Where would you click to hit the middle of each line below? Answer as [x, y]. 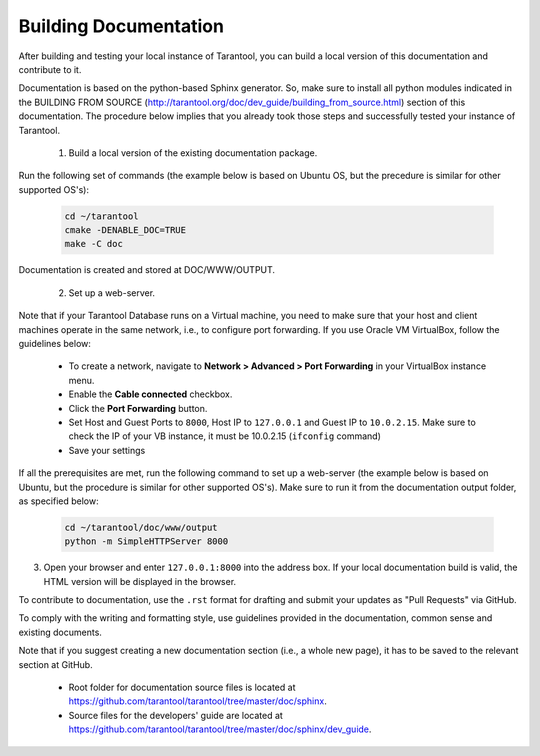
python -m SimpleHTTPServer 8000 [146, 541]
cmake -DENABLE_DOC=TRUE [125, 230]
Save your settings [107, 450]
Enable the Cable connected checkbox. [150, 394]
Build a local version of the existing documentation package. [193, 152]
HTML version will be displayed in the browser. [140, 581]
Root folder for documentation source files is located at [182, 687]
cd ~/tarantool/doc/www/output [141, 527]
